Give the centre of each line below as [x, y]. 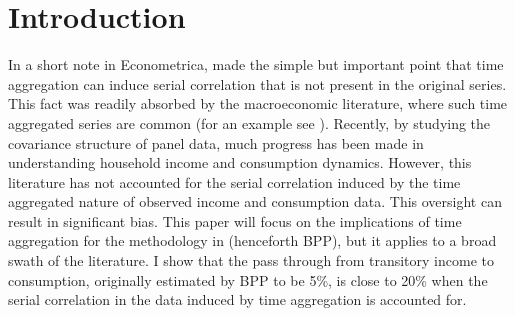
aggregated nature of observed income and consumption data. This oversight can [255, 201]
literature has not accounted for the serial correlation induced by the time [234, 181]
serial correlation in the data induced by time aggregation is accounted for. [237, 299]
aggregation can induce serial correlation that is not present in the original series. [257, 83]
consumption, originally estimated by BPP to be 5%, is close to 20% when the [248, 279]
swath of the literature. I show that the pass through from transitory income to [251, 260]
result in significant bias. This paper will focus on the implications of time [235, 220]
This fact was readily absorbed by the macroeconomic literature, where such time [258, 103]
